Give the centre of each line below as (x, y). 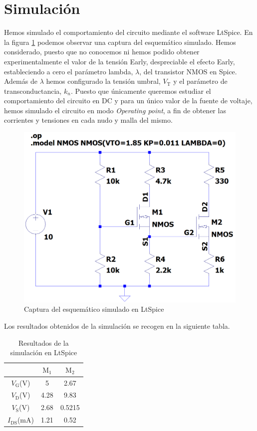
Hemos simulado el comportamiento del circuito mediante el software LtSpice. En (128, 32)
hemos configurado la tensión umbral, (103, 81)
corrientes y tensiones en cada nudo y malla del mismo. (88, 120)
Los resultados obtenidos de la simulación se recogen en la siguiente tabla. (117, 326)
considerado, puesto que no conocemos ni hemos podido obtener (102, 52)
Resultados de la (44, 342)
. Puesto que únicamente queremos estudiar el (141, 91)
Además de (21, 81)
